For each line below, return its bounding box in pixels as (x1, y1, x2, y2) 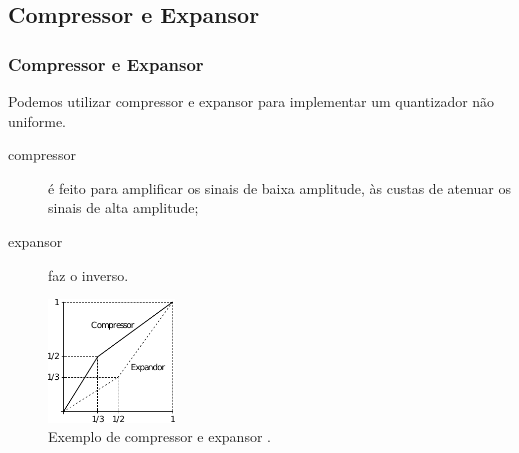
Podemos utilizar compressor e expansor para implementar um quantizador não (8, 91, 495, 111)
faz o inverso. (48, 264, 129, 285)
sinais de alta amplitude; (48, 197, 199, 218)
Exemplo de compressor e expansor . (48, 426, 271, 447)
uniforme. (8, 110, 67, 131)
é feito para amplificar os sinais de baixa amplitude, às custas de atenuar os (48, 177, 512, 198)
